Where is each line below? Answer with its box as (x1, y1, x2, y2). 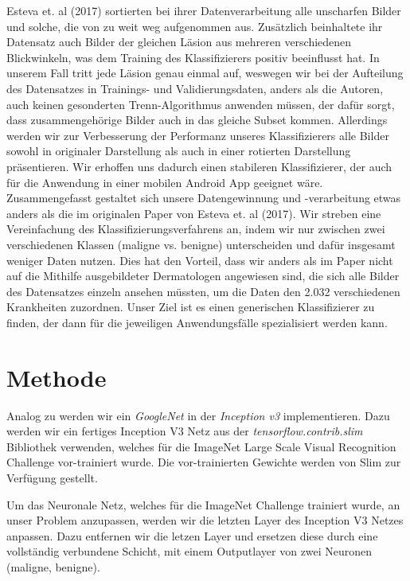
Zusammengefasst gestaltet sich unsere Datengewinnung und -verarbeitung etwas (6, 189, 401, 206)
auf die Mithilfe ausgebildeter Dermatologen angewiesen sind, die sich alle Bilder (6, 267, 400, 284)
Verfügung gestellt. (6, 469, 98, 485)
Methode (6, 361, 107, 393)
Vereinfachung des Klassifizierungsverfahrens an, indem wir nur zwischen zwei (6, 220, 385, 237)
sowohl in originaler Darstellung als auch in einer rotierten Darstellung (6, 142, 351, 159)
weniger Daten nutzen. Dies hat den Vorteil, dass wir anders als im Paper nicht (6, 252, 393, 268)
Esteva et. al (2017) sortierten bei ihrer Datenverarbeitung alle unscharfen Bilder (6, 2, 401, 18)
